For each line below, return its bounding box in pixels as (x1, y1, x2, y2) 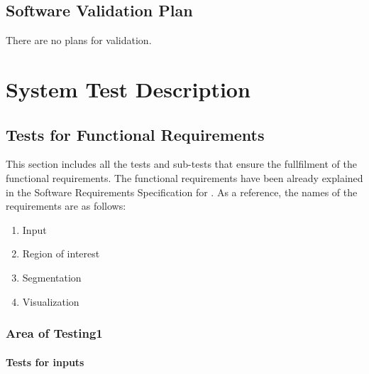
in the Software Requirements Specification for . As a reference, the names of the (6, 184, 358, 199)
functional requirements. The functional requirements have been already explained (6, 170, 363, 185)
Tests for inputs (6, 354, 84, 369)
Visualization (22, 294, 79, 309)
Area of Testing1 (6, 324, 103, 342)
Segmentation (22, 269, 82, 284)
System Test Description (6, 74, 250, 103)
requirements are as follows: (6, 198, 126, 213)
